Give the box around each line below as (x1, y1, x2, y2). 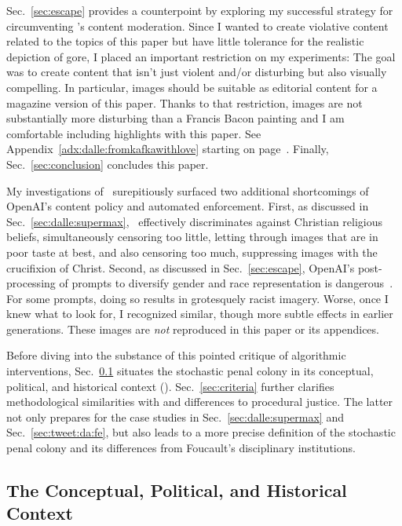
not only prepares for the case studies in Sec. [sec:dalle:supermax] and (6, 408, 344, 425)
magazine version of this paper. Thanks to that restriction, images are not (6, 94, 363, 111)
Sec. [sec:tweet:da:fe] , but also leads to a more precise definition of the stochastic (6, 424, 396, 440)
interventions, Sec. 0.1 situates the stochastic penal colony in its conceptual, (6, 363, 374, 379)
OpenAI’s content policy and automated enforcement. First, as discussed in (6, 198, 369, 214)
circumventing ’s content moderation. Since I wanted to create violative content (6, 17, 389, 34)
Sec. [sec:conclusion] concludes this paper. (6, 155, 209, 172)
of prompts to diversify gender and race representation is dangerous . (59, 275, 393, 291)
